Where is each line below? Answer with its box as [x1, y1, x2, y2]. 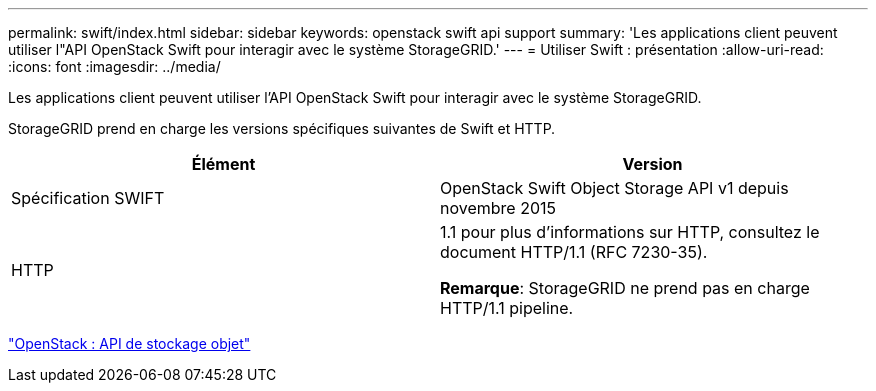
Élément [191, 154, 256, 174]
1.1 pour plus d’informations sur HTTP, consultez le [440, 222, 820, 242]
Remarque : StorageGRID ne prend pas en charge [440, 278, 810, 298]
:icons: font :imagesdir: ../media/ [8, 58, 221, 75]
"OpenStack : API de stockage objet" [8, 335, 251, 352]
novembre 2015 [440, 198, 556, 218]
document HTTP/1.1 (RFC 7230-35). [440, 242, 708, 262]
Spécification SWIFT [11, 188, 165, 208]
